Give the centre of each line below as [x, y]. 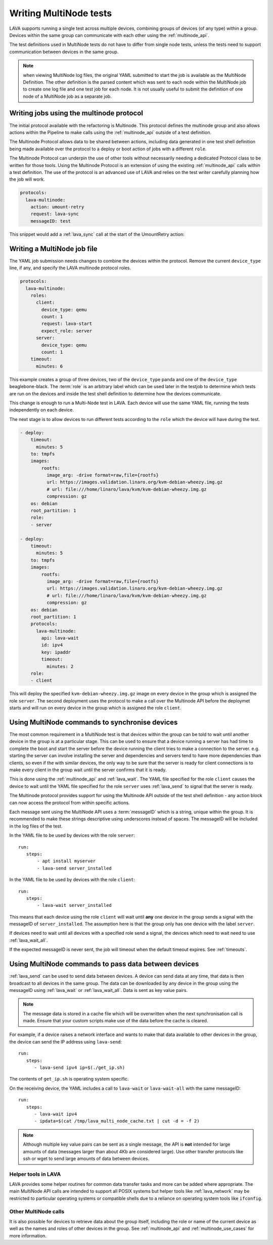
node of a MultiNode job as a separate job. [67, 96]
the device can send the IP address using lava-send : [66, 1042]
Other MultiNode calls [37, 1211]
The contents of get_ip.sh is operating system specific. [69, 1079]
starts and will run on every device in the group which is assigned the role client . [95, 708]
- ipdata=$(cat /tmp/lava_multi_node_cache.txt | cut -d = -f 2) [117, 1121]
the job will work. [27, 179]
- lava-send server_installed [75, 868]
